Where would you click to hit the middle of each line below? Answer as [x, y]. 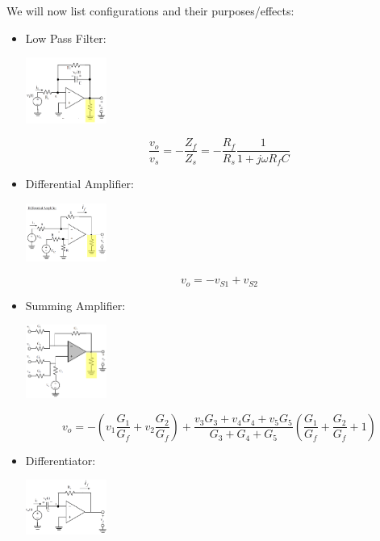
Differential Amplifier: [79, 183]
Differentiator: [61, 460]
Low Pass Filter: [66, 38]
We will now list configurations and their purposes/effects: [150, 10]
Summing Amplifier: [75, 305]
